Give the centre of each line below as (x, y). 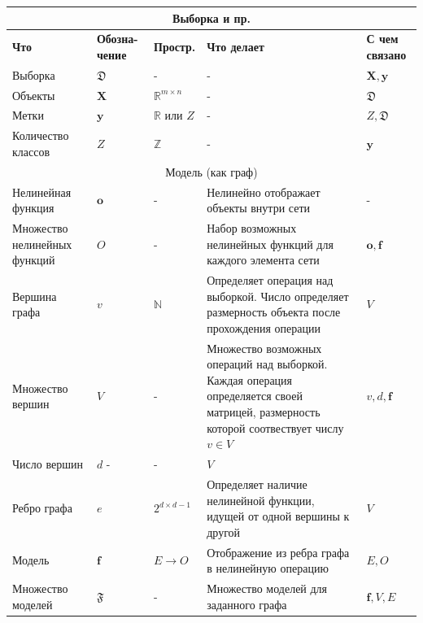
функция (33, 208)
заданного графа (247, 604)
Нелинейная (42, 192)
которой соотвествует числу (275, 427)
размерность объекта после (274, 312)
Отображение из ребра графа (278, 552)
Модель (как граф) (211, 171)
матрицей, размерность (264, 412)
